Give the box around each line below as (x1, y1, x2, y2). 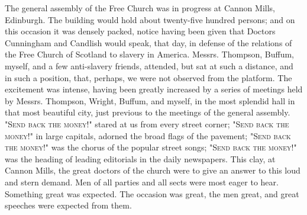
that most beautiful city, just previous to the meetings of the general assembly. (5, 106, 290, 118)
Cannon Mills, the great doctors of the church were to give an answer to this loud (5, 164, 300, 177)
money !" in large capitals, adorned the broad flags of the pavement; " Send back (5, 129, 291, 142)
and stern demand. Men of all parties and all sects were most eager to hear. (5, 175, 279, 188)
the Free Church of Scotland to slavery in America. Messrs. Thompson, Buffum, (5, 48, 295, 60)
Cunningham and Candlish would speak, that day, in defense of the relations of (5, 36, 292, 49)
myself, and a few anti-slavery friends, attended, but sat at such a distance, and (5, 59, 293, 72)
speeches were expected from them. (5, 199, 132, 211)
